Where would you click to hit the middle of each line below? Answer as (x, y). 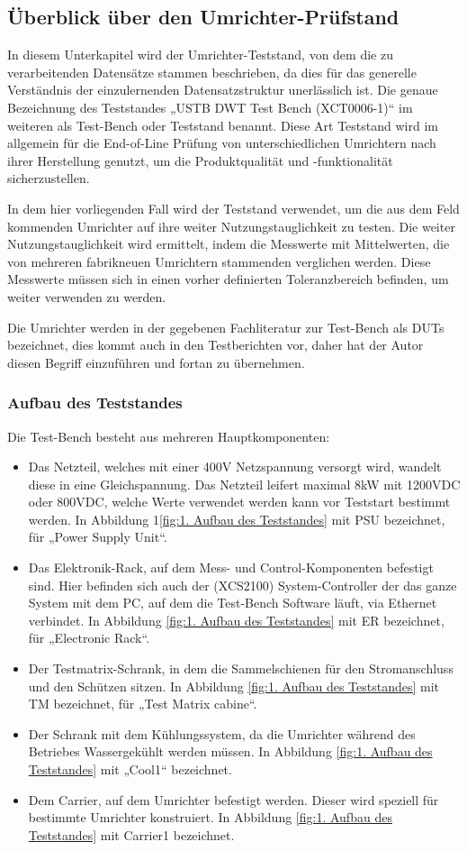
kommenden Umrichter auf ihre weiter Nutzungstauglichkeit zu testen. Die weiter (231, 226)
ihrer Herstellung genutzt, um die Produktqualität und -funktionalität (200, 160)
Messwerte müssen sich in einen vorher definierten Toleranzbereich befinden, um (228, 279)
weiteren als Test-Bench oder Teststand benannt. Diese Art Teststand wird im (223, 125)
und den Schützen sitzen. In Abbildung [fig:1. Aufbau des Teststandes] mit (234, 686)
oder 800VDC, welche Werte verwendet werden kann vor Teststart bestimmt (239, 502)
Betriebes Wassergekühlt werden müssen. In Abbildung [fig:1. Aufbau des (230, 751)
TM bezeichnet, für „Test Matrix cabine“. (143, 704)
